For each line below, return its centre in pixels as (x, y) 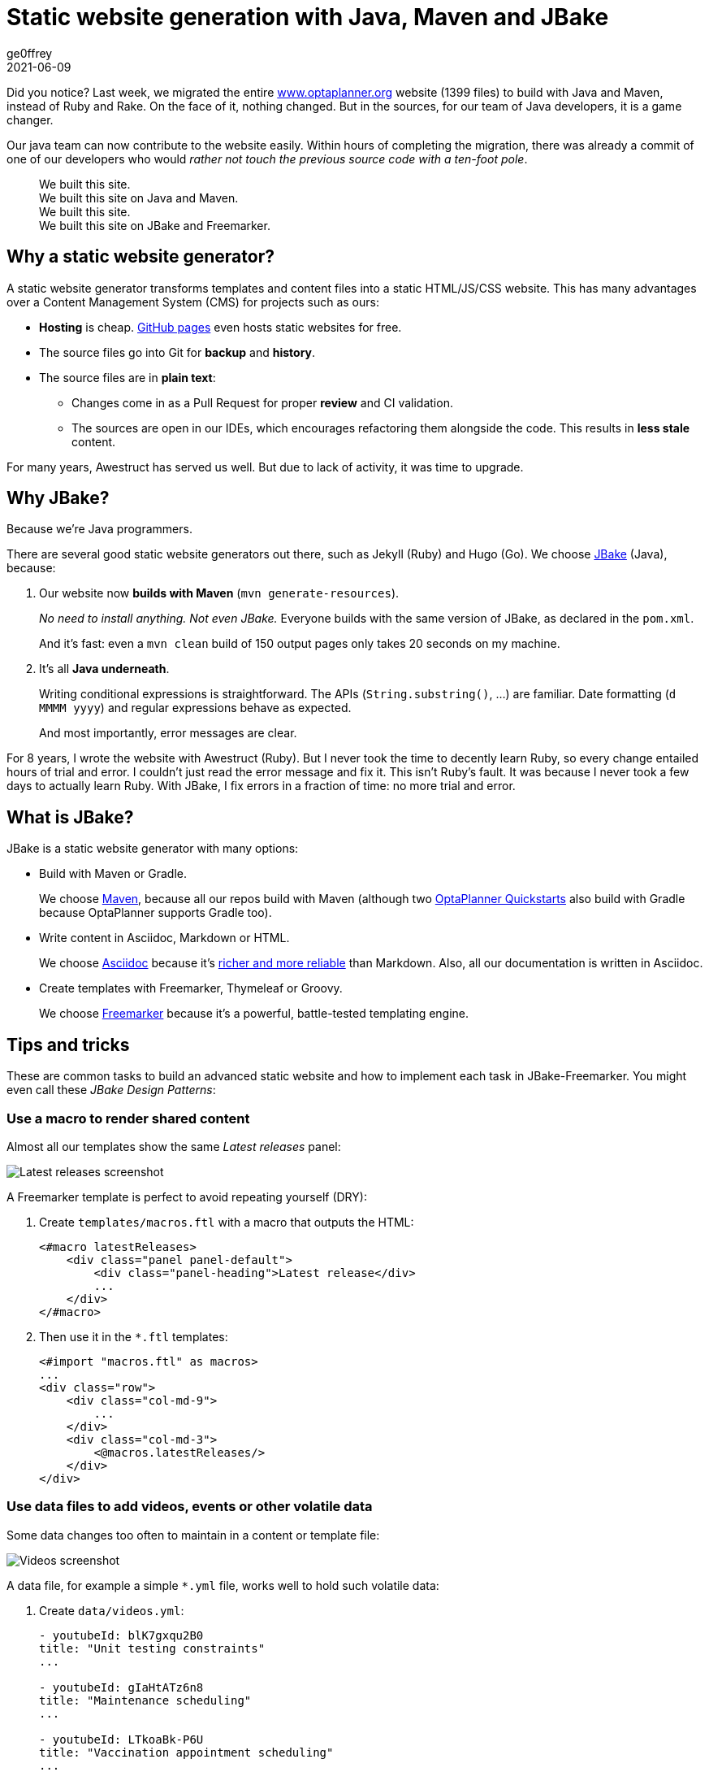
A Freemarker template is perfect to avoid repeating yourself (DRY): (187, 1197)
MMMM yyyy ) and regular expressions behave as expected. (195, 708)
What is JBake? (70, 817)
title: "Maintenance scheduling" (145, 1700)
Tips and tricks (68, 1045)
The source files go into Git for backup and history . (177, 352)
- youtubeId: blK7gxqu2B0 (121, 1635)
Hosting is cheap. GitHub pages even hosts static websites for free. (220, 327)
